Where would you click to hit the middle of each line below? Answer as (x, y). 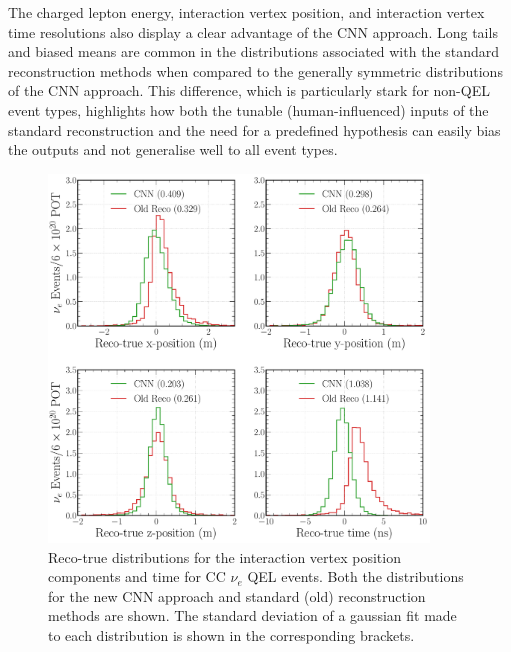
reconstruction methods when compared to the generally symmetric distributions (255, 70)
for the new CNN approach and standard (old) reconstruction (237, 595)
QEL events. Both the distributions (355, 576)
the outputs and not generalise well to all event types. (173, 149)
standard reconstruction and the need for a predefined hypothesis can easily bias (254, 129)
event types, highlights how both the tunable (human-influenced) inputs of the (248, 109)
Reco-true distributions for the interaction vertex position (224, 556)
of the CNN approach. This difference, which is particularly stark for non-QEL (249, 90)
